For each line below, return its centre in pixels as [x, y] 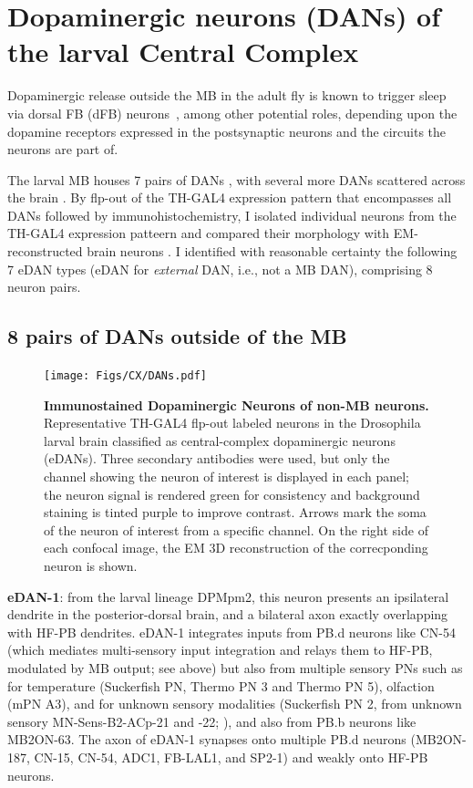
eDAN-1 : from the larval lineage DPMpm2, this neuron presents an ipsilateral [228, 596]
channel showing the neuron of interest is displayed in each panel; [226, 477]
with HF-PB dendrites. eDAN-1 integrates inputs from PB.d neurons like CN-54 [232, 632]
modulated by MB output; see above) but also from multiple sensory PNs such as [235, 668]
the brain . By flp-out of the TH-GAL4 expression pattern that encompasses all [230, 197]
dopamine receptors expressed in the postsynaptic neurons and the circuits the [227, 131]
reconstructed [45, 251]
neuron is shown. [91, 566]
